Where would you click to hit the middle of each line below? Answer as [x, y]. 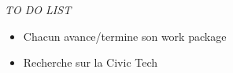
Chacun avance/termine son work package [125, 36]
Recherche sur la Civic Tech [91, 62]
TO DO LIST [38, 9]
